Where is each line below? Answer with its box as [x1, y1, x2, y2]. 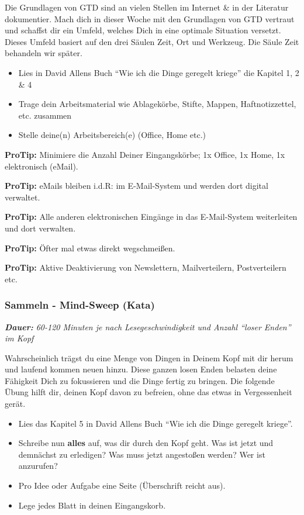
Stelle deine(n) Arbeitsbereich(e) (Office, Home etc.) [18, 129, 206, 141]
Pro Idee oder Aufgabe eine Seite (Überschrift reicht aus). [18, 479, 226, 492]
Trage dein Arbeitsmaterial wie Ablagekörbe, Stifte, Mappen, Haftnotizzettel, [18, 98, 296, 110]
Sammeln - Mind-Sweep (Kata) [5, 298, 155, 312]
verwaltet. [5, 191, 40, 203]
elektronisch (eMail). [5, 160, 78, 172]
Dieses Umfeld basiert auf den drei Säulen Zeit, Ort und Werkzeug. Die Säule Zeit [5, 35, 299, 47]
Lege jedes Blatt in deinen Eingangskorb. [18, 499, 166, 511]
